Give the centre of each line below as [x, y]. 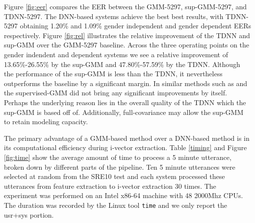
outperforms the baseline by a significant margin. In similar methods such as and [126, 83]
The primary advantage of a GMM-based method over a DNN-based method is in [127, 138]
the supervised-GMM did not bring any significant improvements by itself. [115, 93]
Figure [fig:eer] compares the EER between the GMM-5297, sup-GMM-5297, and [126, 6]
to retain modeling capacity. [46, 122]
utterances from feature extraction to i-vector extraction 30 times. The [110, 186]
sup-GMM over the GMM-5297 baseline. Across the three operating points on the [127, 45]
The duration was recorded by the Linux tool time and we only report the [115, 205]
